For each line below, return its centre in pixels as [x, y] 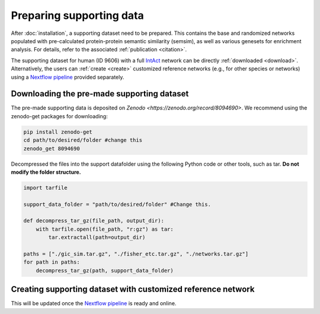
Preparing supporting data [78, 15]
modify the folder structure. [46, 172]
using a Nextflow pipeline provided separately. [68, 77]
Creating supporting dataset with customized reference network [133, 289]
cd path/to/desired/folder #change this [83, 140]
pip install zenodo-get [58, 132]
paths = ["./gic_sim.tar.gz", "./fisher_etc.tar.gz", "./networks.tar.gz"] [136, 254]
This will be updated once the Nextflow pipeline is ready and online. [94, 303]
